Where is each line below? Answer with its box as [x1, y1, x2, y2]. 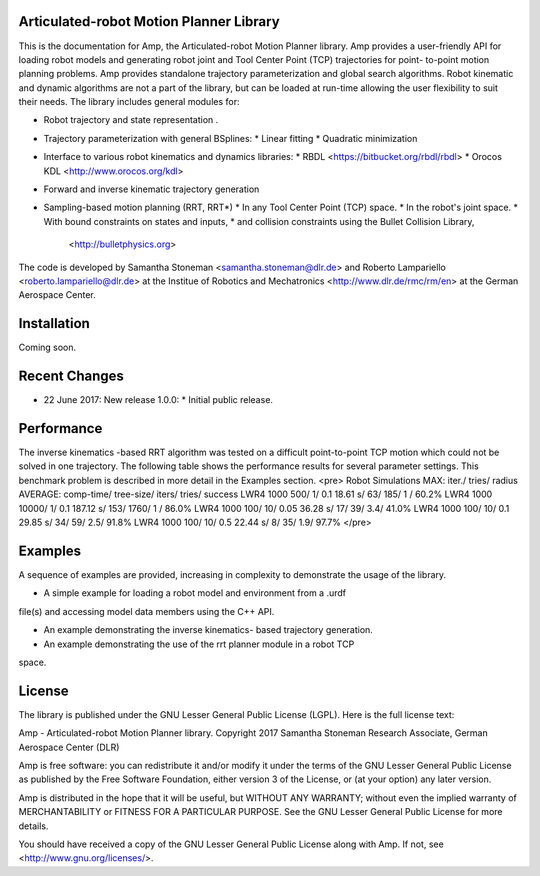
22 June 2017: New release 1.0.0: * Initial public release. [43, 394, 274, 406]
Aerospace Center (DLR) [18, 741, 120, 753]
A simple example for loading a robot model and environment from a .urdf [43, 587, 347, 599]
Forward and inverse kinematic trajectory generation [43, 183, 260, 195]
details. [18, 820, 49, 832]
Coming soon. [18, 341, 77, 354]
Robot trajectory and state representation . [43, 114, 219, 126]
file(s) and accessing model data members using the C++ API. [18, 605, 275, 617]
